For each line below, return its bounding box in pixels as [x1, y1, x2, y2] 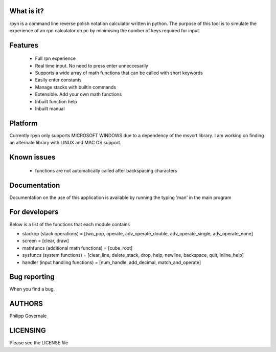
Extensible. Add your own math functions [35, 91, 122, 97]
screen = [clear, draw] [22, 238, 69, 244]
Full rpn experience [35, 55, 76, 61]
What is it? [9, 7, 44, 15]
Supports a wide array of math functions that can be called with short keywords [35, 70, 203, 76]
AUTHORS [9, 299, 43, 308]
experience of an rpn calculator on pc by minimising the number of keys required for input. [9, 27, 200, 33]
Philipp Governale [9, 313, 47, 319]
